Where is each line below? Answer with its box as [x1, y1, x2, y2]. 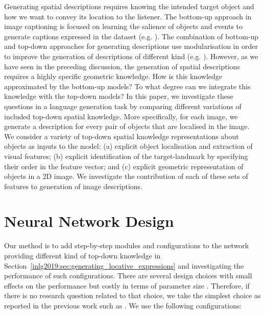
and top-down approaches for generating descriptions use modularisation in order [4, 41, 258, 51]
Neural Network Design [4, 211, 174, 231]
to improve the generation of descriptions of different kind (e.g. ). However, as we [4, 50, 258, 61]
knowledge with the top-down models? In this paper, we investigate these [4, 91, 233, 101]
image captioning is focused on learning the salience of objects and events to [4, 21, 243, 32]
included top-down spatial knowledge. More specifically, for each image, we [4, 111, 238, 121]
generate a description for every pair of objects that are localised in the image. [4, 121, 250, 132]
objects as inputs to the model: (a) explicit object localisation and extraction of [4, 141, 253, 151]
